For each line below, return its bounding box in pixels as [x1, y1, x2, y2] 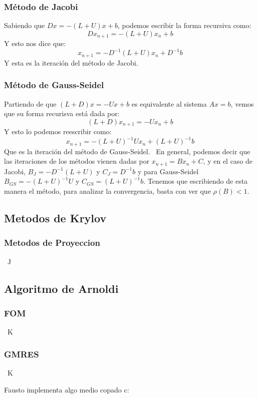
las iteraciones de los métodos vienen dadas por [4, 156, 150, 166]
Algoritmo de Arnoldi [4, 280, 119, 296]
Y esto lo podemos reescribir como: [4, 126, 112, 137]
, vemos [230, 98, 254, 109]
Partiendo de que [4, 98, 57, 109]
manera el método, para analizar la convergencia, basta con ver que [4, 186, 211, 196]
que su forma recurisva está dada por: [4, 108, 120, 119]
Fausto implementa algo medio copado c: [4, 384, 129, 394]
